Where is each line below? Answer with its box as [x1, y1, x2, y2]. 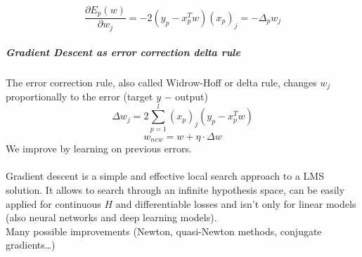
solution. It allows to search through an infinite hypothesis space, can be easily [6, 182, 345, 197]
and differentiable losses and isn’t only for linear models [115, 196, 356, 211]
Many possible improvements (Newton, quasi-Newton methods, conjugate [6, 223, 322, 238]
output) [175, 88, 208, 103]
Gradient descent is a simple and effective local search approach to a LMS [6, 169, 324, 183]
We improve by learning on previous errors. [6, 141, 192, 156]
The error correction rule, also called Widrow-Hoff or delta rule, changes [6, 74, 317, 89]
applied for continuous [6, 196, 101, 211]
